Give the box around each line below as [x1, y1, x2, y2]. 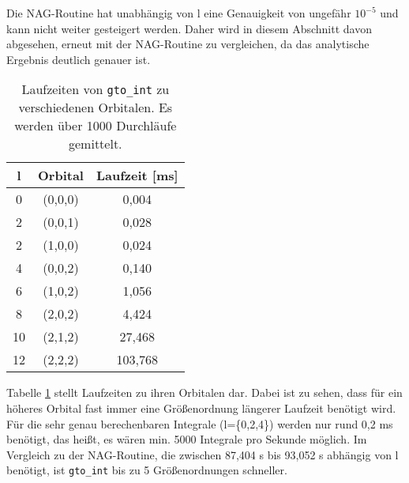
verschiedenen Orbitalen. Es [18, 98, 173, 117]
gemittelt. [69, 134, 122, 153]
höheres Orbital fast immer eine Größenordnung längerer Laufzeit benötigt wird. [6, 399, 396, 416]
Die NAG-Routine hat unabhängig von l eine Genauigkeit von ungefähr [6, 5, 351, 21]
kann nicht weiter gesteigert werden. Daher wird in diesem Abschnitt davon [6, 20, 372, 36]
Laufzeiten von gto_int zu [21, 80, 170, 99]
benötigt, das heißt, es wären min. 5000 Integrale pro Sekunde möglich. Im [6, 431, 367, 447]
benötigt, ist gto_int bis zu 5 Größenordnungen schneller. [6, 462, 287, 478]
